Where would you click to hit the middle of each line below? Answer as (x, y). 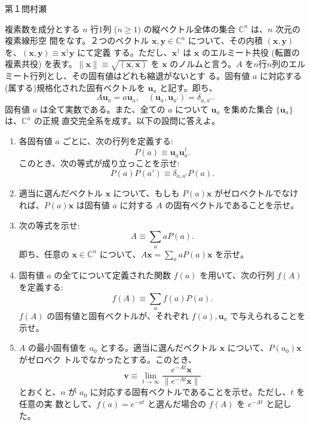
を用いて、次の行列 (237, 275)
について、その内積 (225, 40)
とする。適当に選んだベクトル (158, 347)
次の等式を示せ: (49, 225)
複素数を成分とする (42, 28)
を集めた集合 (248, 109)
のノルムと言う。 (203, 64)
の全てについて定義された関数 (113, 275)
